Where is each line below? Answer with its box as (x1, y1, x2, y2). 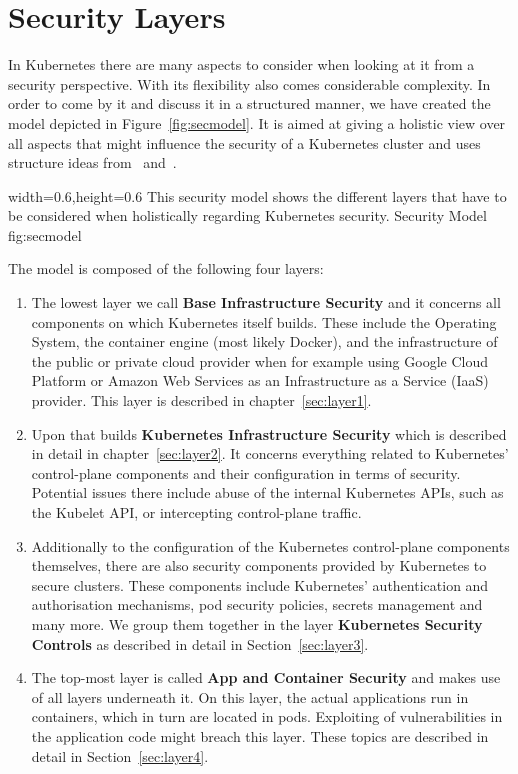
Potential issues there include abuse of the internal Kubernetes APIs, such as (31, 482, 504, 503)
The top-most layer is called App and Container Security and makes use (31, 667, 501, 688)
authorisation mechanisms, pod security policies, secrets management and (31, 594, 483, 615)
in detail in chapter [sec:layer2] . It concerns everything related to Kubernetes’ (31, 443, 509, 464)
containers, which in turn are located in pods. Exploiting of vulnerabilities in (31, 706, 503, 727)
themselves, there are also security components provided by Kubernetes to (31, 555, 487, 576)
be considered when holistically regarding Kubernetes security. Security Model (8, 205, 487, 226)
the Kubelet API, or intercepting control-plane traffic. (31, 502, 362, 522)
